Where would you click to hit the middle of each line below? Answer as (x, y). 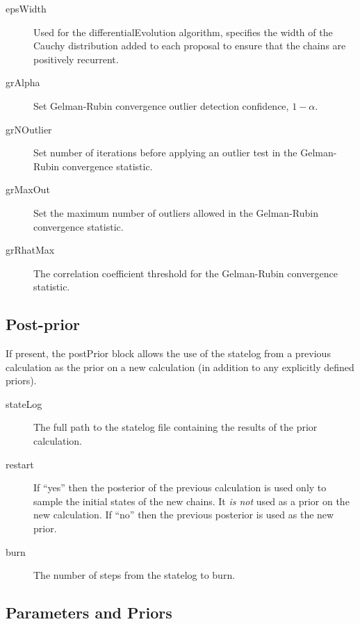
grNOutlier (29, 129)
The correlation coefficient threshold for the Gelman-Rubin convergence (186, 273)
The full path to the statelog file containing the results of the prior (175, 427)
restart (20, 464)
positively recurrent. (76, 59)
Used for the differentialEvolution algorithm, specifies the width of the (183, 32)
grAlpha (23, 82)
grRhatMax (30, 250)
